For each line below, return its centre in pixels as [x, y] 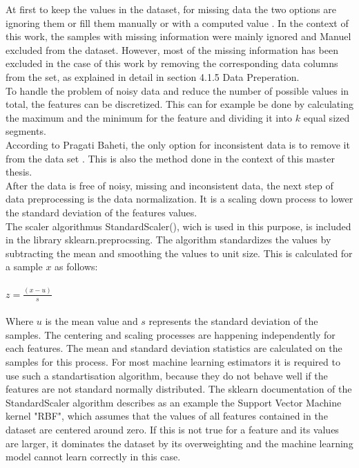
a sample [24, 266]
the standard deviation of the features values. [101, 212]
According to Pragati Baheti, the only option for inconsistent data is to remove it [178, 144]
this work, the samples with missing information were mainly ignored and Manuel [178, 36]
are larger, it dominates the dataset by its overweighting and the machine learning [179, 443]
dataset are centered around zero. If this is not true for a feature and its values [172, 429]
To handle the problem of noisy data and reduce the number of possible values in [177, 90]
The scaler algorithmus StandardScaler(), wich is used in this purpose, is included [178, 226]
